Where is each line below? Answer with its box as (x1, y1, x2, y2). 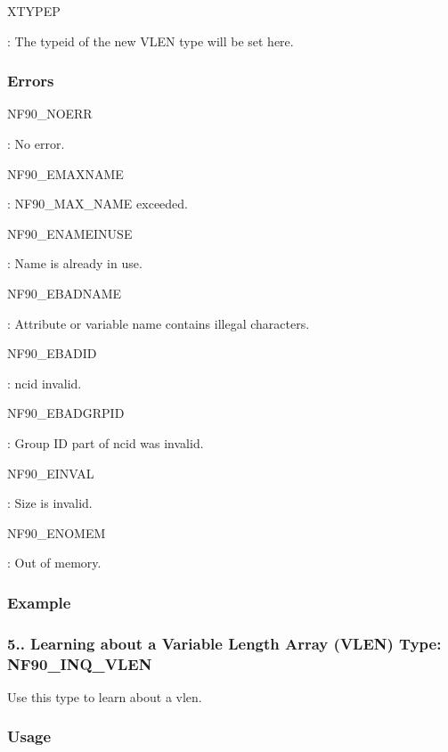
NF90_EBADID (7, 344, 97, 363)
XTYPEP (7, 2, 61, 20)
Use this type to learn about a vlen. (7, 687, 202, 706)
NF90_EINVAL (7, 463, 94, 482)
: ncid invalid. (7, 373, 82, 392)
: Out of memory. (7, 553, 102, 572)
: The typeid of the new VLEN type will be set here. (7, 31, 294, 50)
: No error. (7, 135, 65, 152)
